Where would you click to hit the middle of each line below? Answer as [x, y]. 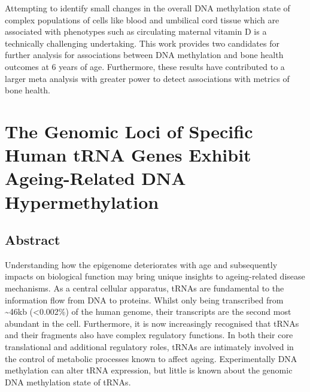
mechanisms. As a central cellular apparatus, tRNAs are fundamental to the [145, 288]
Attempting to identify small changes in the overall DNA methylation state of [148, 8]
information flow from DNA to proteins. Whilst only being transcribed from [144, 300]
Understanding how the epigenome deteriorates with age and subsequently [141, 264]
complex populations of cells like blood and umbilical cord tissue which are [142, 19]
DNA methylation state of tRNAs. [68, 382]
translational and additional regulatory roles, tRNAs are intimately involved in [149, 347]
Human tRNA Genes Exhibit [128, 155]
